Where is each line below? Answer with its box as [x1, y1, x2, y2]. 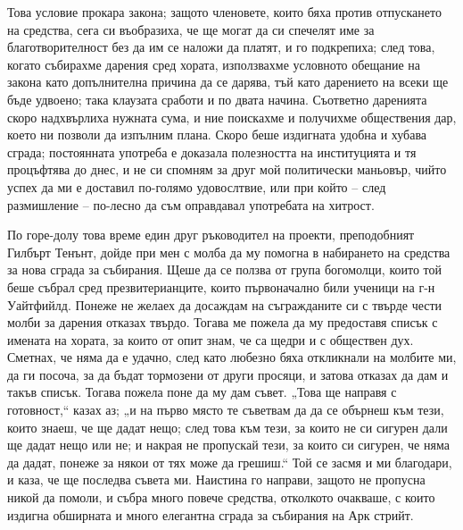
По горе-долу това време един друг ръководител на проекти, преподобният [7, 225, 415, 244]
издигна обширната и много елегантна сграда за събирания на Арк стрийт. [7, 505, 414, 524]
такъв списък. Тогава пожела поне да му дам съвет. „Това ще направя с [7, 383, 397, 401]
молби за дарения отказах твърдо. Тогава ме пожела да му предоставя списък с [7, 313, 438, 332]
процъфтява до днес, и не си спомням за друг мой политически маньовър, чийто [7, 160, 447, 179]
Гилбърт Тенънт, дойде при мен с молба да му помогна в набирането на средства [7, 242, 451, 261]
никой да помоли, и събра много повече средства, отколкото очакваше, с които [7, 488, 435, 507]
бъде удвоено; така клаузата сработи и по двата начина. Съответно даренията [7, 89, 427, 108]
